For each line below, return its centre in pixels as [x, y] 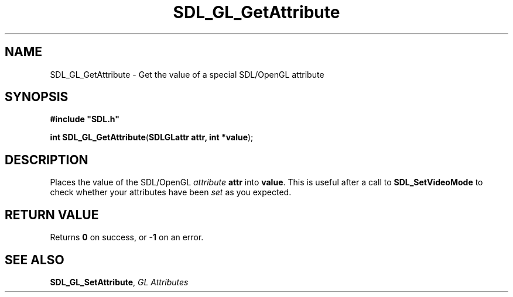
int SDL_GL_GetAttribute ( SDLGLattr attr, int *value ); [152, 137]
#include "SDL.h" [85, 119]
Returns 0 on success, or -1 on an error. [127, 237]
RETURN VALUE [52, 215]
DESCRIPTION [47, 160]
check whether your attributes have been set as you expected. [171, 192]
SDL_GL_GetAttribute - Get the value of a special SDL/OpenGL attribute [187, 74]
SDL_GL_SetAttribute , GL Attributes [119, 282]
